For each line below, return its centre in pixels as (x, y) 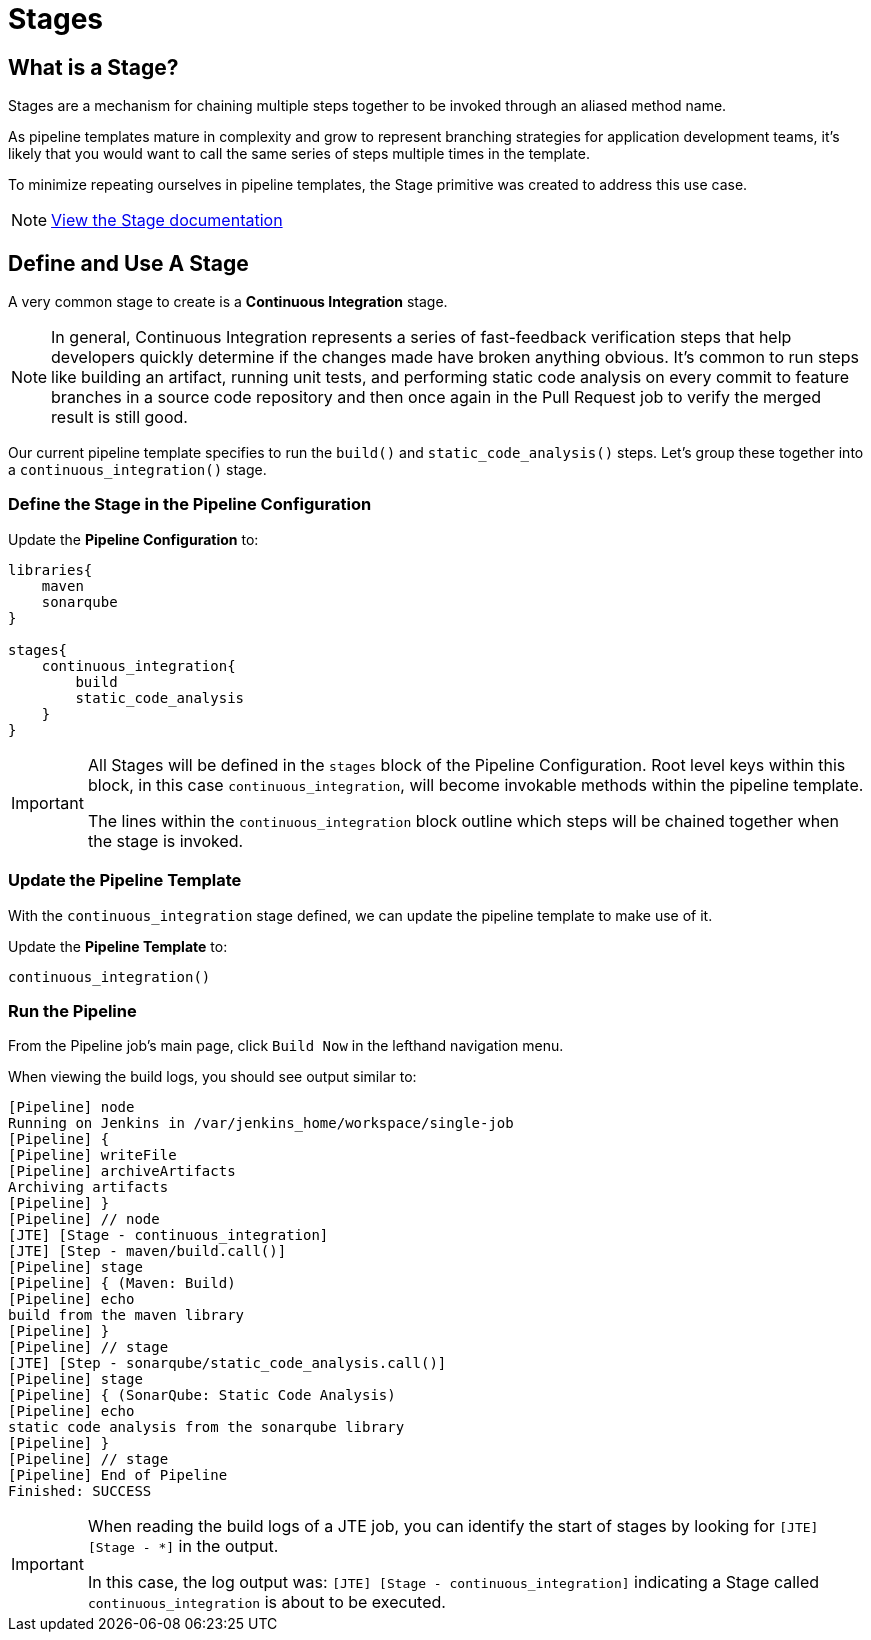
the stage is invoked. (165, 840)
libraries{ (50, 569)
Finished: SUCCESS (80, 1491)
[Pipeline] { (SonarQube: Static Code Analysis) (202, 1395)
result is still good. (119, 417)
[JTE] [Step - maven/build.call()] (147, 1251)
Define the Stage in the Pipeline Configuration (190, 504)
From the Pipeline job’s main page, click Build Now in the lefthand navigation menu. (286, 1046)
